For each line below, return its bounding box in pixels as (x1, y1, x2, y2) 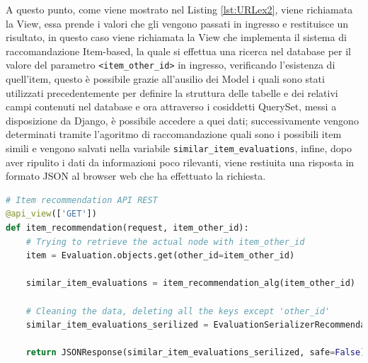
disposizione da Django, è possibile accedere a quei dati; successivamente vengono (6, 113, 359, 127)
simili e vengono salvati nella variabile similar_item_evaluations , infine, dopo (6, 141, 352, 155)
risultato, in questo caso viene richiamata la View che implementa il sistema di (6, 30, 347, 45)
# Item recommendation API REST (6, 195, 158, 205)
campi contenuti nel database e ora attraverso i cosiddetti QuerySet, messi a (6, 99, 337, 114)
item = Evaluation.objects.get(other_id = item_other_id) (25, 250, 295, 261)
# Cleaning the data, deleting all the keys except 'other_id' (25, 306, 330, 316)
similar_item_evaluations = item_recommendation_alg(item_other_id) (25, 278, 355, 289)
